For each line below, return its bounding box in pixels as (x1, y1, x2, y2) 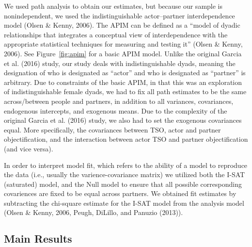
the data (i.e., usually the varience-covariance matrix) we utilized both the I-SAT (4, 169, 245, 180)
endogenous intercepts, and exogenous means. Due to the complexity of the (4, 105, 227, 115)
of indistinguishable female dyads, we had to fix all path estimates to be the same (4, 86, 247, 97)
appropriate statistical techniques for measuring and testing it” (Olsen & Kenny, (4, 39, 243, 49)
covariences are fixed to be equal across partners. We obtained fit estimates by (4, 188, 236, 198)
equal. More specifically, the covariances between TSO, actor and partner (4, 124, 221, 134)
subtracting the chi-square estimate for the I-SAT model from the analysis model (4, 198, 244, 208)
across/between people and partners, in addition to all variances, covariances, (4, 96, 234, 106)
